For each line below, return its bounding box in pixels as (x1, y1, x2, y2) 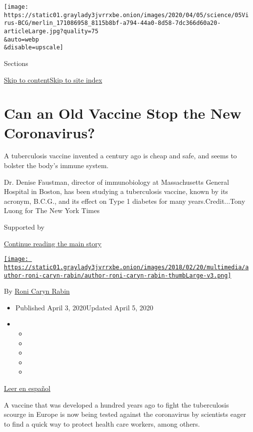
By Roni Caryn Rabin (4, 286, 70, 296)
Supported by (4, 222, 44, 232)
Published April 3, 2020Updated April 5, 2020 (15, 302, 153, 312)
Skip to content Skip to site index (4, 74, 103, 85)
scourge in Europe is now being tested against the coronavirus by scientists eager (4, 409, 246, 419)
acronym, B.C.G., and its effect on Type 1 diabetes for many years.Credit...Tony (4, 195, 245, 206)
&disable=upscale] (4, 44, 63, 51)
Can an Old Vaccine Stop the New (4, 103, 241, 123)
